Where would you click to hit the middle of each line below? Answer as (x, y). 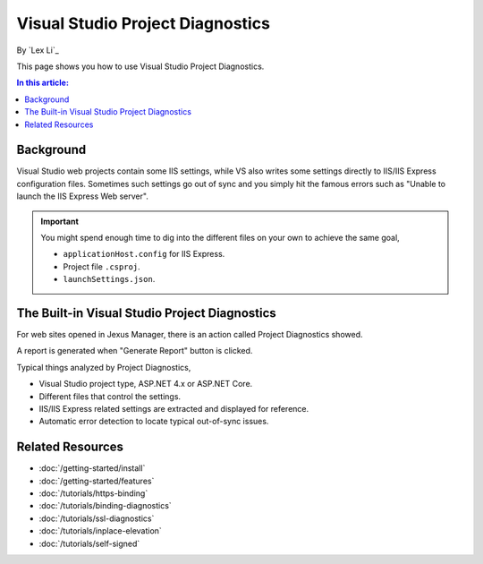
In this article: (42, 83)
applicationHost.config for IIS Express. (144, 254)
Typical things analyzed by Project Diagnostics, (104, 367)
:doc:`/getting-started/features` (97, 481)
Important (60, 221)
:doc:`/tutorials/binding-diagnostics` (105, 506)
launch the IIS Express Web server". (83, 196)
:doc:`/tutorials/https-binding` (93, 493)
